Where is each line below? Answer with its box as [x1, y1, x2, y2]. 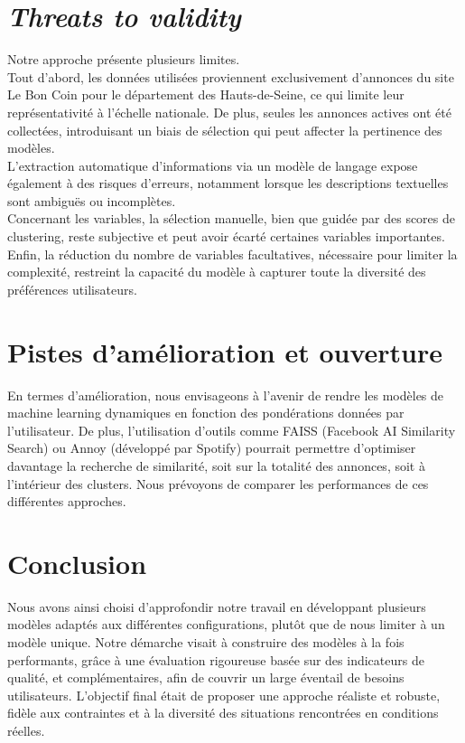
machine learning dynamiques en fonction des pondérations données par [7, 403, 405, 422]
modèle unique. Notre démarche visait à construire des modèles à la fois [7, 633, 405, 652]
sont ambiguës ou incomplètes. [7, 191, 176, 210]
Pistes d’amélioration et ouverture [7, 333, 443, 370]
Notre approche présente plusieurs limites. [7, 50, 240, 69]
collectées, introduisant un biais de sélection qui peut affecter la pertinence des [7, 120, 442, 139]
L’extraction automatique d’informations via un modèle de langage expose [7, 155, 418, 174]
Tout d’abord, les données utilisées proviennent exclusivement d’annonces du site [7, 67, 454, 86]
